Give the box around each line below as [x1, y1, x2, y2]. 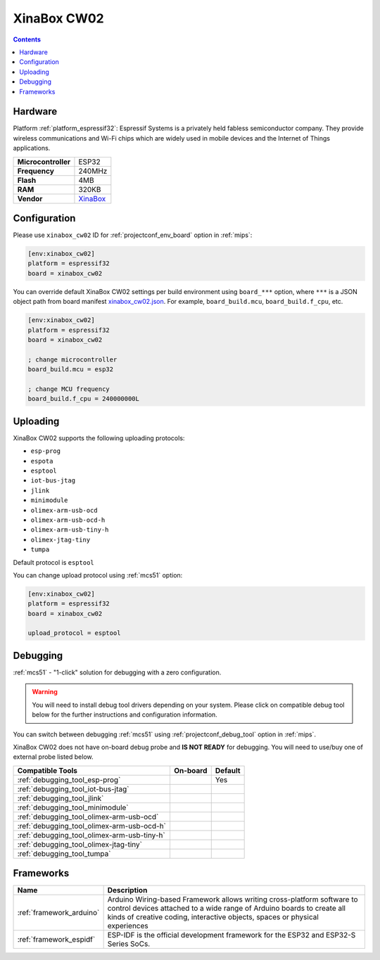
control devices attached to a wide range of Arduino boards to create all [107, 904, 346, 914]
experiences [107, 921, 148, 931]
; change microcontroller [27, 355, 118, 364]
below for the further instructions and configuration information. [32, 710, 217, 719]
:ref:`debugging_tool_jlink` [17, 793, 104, 803]
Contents [13, 35, 42, 44]
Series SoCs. [107, 939, 151, 949]
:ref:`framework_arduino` [17, 908, 100, 918]
